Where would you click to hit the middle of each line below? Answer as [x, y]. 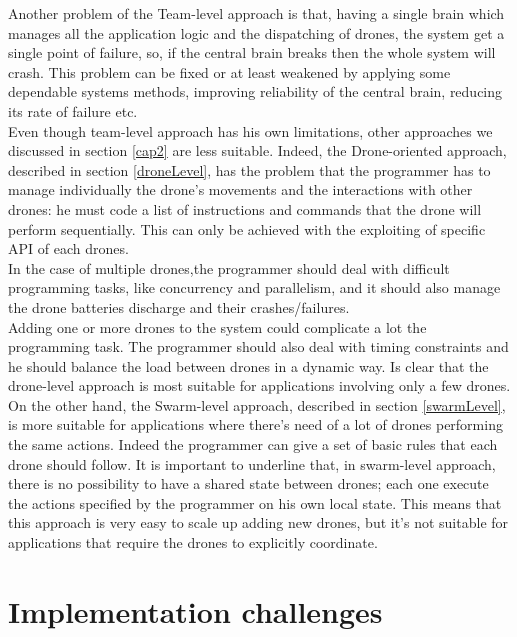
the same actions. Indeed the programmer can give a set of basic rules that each [253, 444]
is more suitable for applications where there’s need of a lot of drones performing [255, 424]
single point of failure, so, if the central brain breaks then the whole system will [252, 52]
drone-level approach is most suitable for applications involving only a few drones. [259, 385]
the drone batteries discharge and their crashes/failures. [179, 306]
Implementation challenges [195, 610]
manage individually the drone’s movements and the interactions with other [240, 189]
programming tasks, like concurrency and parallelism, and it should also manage [254, 287]
